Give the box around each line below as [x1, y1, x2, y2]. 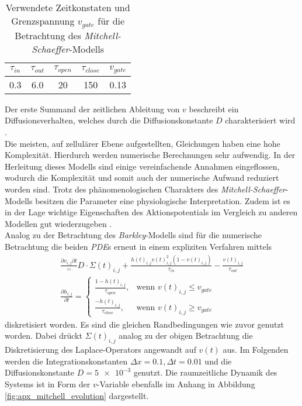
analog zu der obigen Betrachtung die [119, 329, 253, 342]
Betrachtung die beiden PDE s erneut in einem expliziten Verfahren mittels [5, 240, 272, 252]
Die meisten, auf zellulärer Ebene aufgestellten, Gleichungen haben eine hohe [5, 137, 280, 149]
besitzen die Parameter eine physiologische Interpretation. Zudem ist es [35, 194, 290, 207]
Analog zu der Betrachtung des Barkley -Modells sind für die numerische [5, 229, 262, 241]
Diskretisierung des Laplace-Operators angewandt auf [5, 343, 196, 356]
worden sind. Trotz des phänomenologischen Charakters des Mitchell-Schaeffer [5, 183, 286, 195]
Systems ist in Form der [5, 378, 91, 390]
